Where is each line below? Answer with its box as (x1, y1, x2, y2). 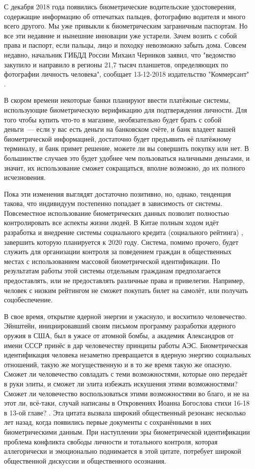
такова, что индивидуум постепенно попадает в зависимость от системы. (4, 198, 223, 208)
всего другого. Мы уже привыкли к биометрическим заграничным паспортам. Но (4, 21, 248, 31)
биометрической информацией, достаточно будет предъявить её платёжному (4, 133, 231, 144)
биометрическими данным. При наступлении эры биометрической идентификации (4, 426, 250, 437)
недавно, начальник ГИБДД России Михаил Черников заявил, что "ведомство (4, 49, 236, 59)
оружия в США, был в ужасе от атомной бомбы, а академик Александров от (4, 330, 234, 340)
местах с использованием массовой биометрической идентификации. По (4, 256, 220, 266)
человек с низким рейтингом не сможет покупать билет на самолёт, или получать (4, 285, 248, 295)
